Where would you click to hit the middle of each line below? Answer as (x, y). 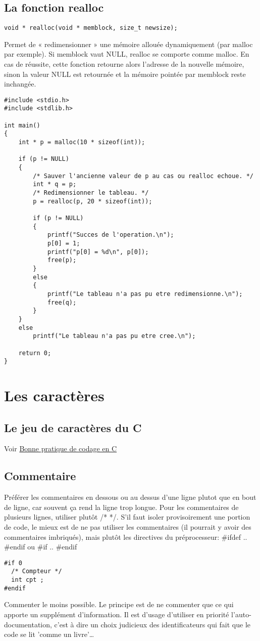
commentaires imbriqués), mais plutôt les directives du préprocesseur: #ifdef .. (126, 537)
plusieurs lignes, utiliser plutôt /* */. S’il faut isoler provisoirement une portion (127, 517)
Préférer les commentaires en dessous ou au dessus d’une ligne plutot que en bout (130, 497)
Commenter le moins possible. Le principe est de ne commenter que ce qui (119, 604)
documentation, (28, 624)
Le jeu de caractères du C (73, 427)
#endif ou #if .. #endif (41, 547)
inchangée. (20, 84)
